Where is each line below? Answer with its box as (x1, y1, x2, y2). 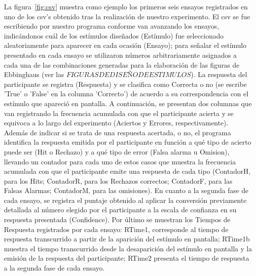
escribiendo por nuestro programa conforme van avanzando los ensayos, (4, 21, 219, 31)
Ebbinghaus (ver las (4, 69, 64, 79)
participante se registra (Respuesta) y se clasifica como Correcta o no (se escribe (4, 79, 247, 89)
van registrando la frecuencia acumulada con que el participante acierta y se (4, 108, 234, 118)
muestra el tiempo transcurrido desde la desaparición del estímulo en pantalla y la (4, 243, 252, 253)
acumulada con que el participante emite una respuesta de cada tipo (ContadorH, (4, 166, 251, 176)
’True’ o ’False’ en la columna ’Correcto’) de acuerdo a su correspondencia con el (4, 88, 249, 99)
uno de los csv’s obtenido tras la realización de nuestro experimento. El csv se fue (4, 11, 251, 21)
